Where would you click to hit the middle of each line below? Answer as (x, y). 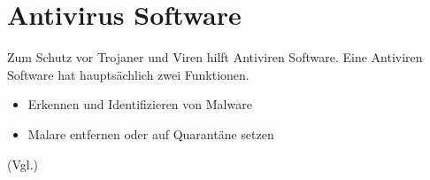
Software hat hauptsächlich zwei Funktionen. (128, 74)
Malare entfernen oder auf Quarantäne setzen (151, 133)
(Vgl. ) (23, 164)
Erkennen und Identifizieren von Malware (140, 104)
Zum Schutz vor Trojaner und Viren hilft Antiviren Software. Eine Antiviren (215, 57)
